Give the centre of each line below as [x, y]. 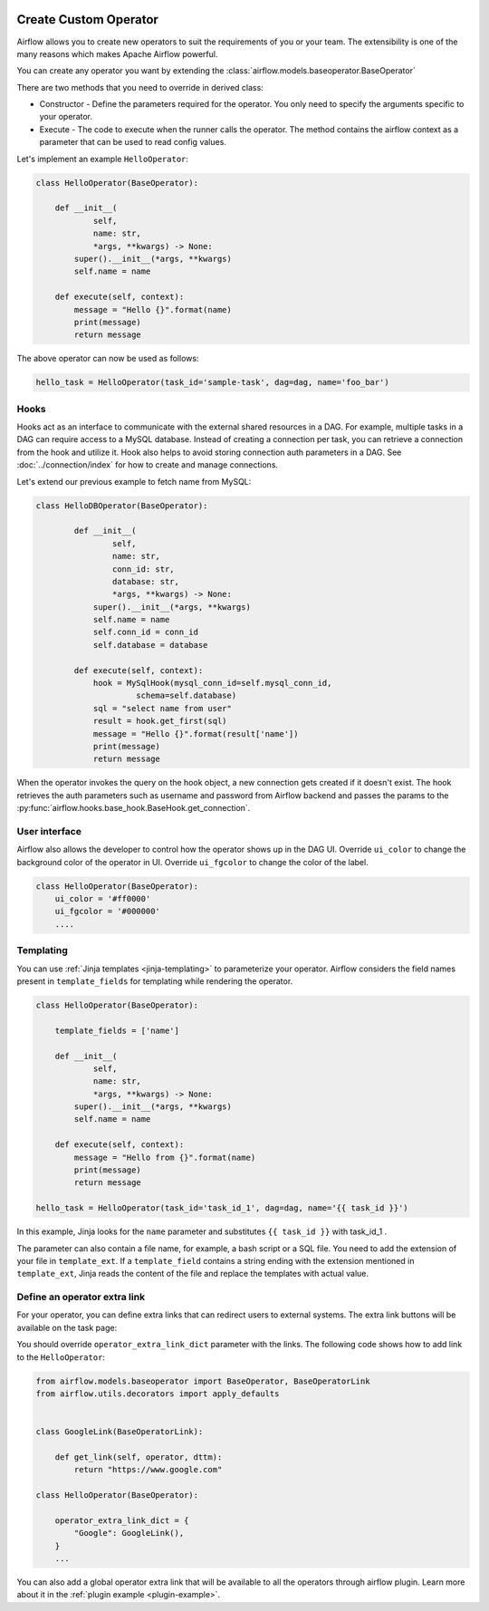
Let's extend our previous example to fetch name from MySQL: [134, 481]
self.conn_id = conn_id [146, 632]
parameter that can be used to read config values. [133, 142]
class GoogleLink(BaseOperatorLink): [120, 1432]
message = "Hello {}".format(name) [153, 309]
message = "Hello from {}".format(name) [165, 1157]
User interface [49, 831]
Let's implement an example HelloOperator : [103, 159]
